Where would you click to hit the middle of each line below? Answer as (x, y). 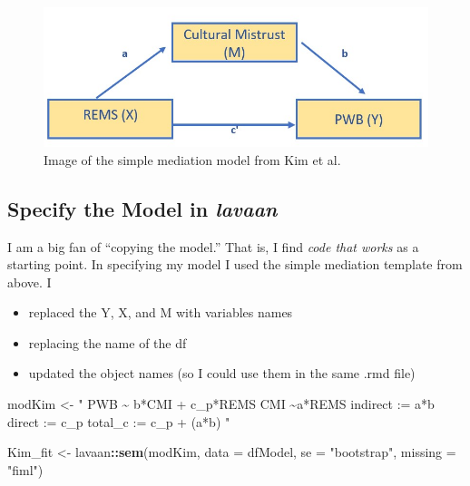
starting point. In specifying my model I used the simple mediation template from (235, 264)
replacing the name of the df (108, 342)
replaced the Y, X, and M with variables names (161, 312)
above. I (29, 282)
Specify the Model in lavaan (142, 208)
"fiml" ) (25, 469)
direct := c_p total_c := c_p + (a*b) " (119, 421)
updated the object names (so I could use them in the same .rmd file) (222, 373)
